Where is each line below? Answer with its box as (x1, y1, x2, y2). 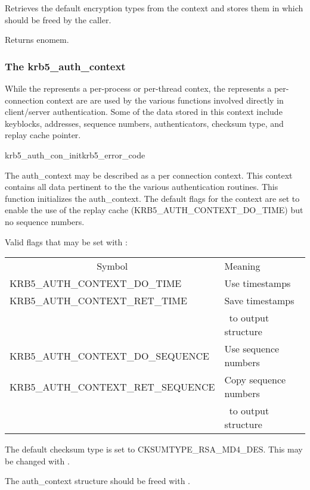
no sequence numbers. (5, 215, 85, 227)
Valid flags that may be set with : (5, 235, 128, 248)
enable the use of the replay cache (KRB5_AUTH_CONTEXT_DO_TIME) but (5, 204, 303, 216)
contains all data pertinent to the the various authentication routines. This (5, 180, 278, 193)
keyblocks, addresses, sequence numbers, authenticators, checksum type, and (5, 117, 284, 129)
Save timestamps (224, 294, 294, 308)
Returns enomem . (5, 33, 69, 46)
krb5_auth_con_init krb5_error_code (5, 148, 145, 161)
